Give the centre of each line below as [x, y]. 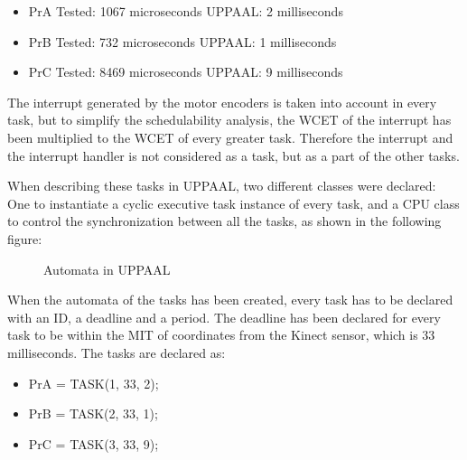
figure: [25, 238]
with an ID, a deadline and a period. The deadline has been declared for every [224, 317]
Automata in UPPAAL [107, 269]
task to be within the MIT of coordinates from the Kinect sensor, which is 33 [221, 335]
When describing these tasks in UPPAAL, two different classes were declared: [222, 186]
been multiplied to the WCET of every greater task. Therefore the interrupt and [230, 137]
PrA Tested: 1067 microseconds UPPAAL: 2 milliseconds [186, 11]
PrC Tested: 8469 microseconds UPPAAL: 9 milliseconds [186, 72]
